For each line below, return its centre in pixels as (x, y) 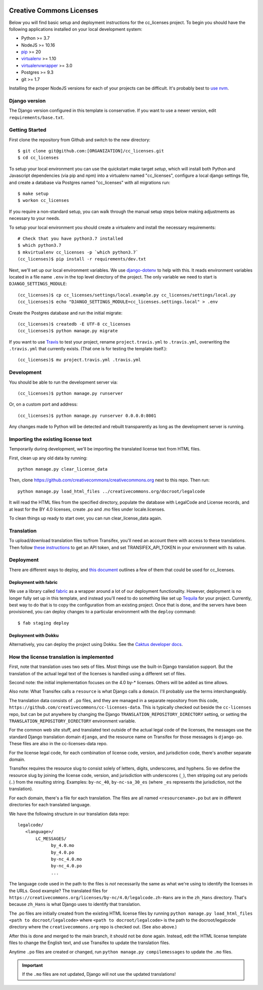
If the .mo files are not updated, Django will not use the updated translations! (99, 974)
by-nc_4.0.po (66, 866)
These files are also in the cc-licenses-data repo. (58, 744)
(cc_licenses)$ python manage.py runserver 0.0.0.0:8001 (87, 416)
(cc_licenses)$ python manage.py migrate (68, 331)
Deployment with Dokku (34, 635)
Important (33, 966)
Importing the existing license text (50, 439)
